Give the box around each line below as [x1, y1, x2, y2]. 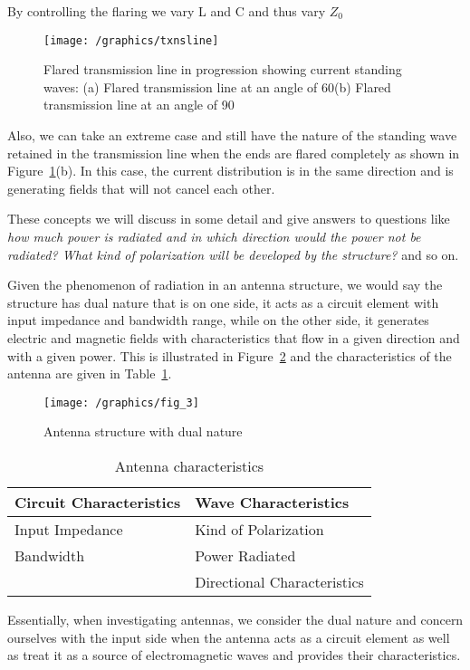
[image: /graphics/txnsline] [43, 33, 219, 47]
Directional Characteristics [195, 571, 364, 592]
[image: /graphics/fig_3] [43, 396, 199, 409]
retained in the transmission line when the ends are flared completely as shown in [7, 143, 460, 162]
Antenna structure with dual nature [43, 422, 243, 441]
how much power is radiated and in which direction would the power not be [7, 227, 421, 245]
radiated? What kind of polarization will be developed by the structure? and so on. [7, 244, 459, 263]
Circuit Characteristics [14, 492, 181, 512]
